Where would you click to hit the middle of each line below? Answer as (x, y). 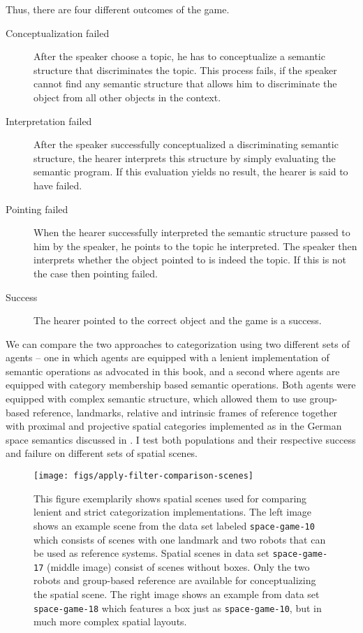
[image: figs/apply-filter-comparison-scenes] (143, 476)
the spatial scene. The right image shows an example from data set (177, 594)
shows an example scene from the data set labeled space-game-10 (174, 525)
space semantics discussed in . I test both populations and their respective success (181, 439)
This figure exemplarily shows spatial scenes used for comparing (170, 498)
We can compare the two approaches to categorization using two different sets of (178, 343)
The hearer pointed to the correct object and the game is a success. (178, 320)
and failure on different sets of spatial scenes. (102, 453)
